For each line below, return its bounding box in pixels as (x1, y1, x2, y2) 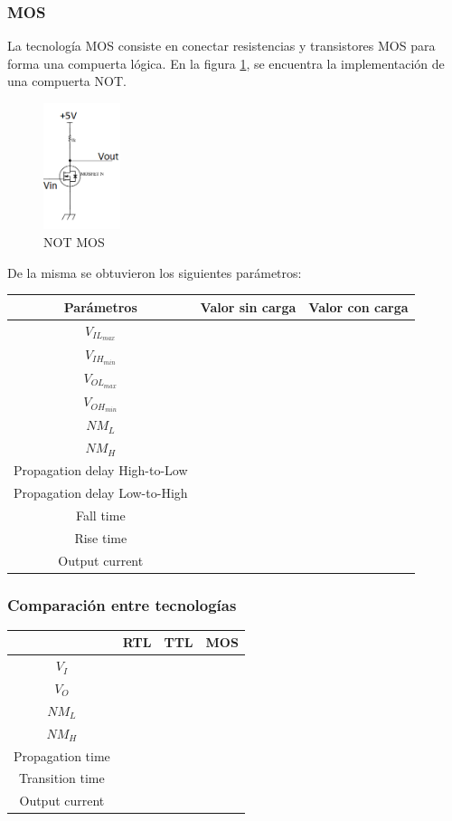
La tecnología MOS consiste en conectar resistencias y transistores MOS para (7, 36, 436, 55)
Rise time (74, 528, 127, 547)
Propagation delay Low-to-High (14, 482, 188, 501)
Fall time (75, 505, 126, 524)
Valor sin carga (200, 297, 297, 316)
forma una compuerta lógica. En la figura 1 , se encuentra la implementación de (7, 53, 445, 72)
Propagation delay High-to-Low (14, 461, 188, 480)
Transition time (19, 768, 105, 788)
